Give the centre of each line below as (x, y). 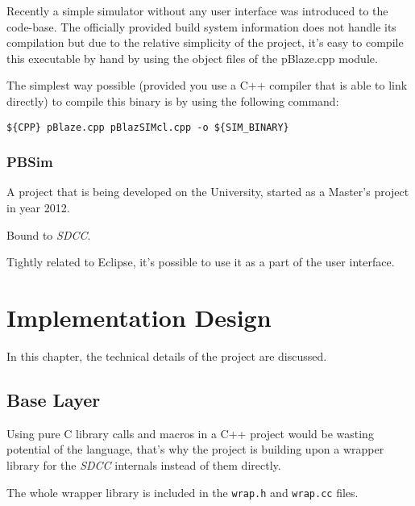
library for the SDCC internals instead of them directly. (144, 464)
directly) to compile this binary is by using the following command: (173, 100)
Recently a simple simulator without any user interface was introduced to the (197, 10)
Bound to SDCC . (49, 234)
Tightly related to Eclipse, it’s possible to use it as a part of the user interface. (201, 262)
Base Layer (54, 399)
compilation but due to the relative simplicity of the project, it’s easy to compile (205, 42)
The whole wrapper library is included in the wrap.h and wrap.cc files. (183, 492)
